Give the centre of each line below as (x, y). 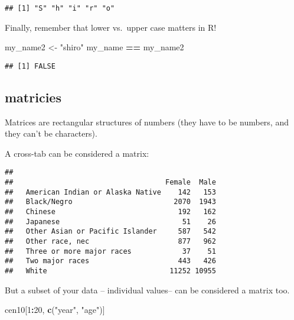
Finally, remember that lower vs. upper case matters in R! (111, 27)
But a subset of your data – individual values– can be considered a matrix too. (147, 290)
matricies (33, 97)
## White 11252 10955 (110, 271)
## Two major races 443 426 (110, 261)
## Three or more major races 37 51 (110, 251)
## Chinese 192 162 (110, 212)
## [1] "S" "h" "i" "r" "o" (60, 8)
